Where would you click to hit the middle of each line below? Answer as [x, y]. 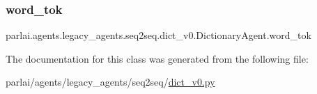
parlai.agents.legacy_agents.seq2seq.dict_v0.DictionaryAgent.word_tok [158, 35]
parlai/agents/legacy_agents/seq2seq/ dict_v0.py [110, 82]
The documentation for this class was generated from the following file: [157, 58]
